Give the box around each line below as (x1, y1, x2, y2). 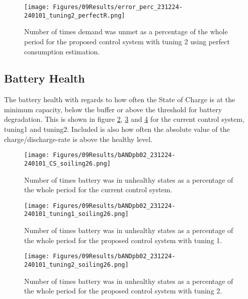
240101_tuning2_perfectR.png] (24, 12, 125, 19)
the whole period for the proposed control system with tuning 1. (24, 235, 222, 245)
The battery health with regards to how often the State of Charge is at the (4, 94, 235, 105)
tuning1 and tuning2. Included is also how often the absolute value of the (4, 124, 230, 134)
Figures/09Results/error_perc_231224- (53, 4, 183, 11)
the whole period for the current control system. (24, 184, 173, 195)
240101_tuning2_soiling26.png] (24, 261, 129, 268)
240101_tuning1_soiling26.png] (24, 210, 129, 218)
